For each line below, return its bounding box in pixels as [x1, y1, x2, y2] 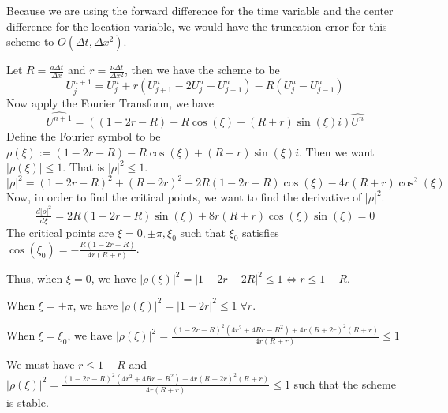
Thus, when [6, 270, 63, 287]
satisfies [241, 223, 279, 240]
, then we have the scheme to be [125, 62, 280, 78]
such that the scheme [293, 375, 396, 392]
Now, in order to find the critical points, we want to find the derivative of [6, 189, 362, 205]
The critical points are [6, 223, 114, 240]
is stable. [6, 394, 49, 411]
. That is [62, 159, 105, 175]
